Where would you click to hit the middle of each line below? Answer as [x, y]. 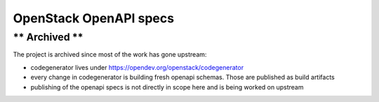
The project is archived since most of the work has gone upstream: [110, 54]
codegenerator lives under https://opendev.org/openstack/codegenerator [137, 67]
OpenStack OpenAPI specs [94, 18]
